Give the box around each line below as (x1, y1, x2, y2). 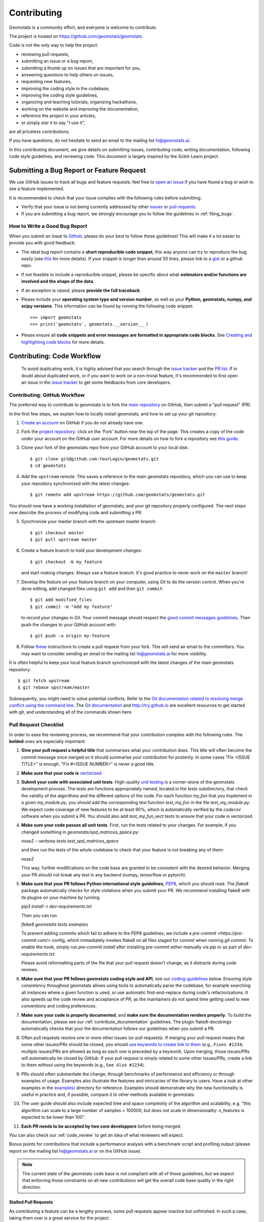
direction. (22, 1184, 42, 1190)
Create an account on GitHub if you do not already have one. (21, 419, 144, 425)
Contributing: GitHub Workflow (9, 392, 85, 398)
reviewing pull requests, (21, 51, 69, 57)
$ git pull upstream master (30, 537, 97, 543)
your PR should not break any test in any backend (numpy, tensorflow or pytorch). (21, 872, 187, 877)
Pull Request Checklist (9, 721, 64, 728)
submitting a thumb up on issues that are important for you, (21, 65, 141, 71)
